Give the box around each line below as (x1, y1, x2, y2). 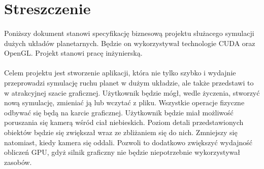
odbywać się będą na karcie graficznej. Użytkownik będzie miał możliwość (4, 107, 234, 117)
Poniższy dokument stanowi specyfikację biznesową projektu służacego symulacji (4, 27, 254, 38)
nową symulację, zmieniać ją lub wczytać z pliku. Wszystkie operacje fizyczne (4, 97, 245, 108)
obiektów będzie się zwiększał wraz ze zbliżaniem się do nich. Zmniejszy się (4, 126, 238, 137)
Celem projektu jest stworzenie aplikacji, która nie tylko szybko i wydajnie (4, 67, 236, 78)
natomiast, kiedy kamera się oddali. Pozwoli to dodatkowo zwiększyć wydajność (4, 137, 252, 147)
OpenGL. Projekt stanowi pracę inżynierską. (4, 48, 143, 58)
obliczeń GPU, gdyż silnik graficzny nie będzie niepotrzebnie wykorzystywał (4, 147, 240, 157)
